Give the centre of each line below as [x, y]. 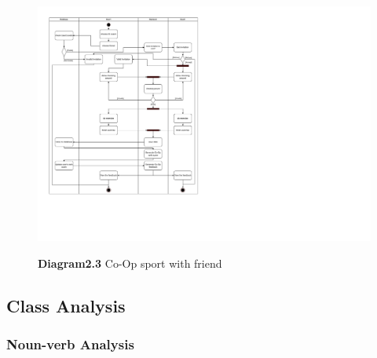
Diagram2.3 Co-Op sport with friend [130, 263]
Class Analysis [66, 305]
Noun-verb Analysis [70, 344]
